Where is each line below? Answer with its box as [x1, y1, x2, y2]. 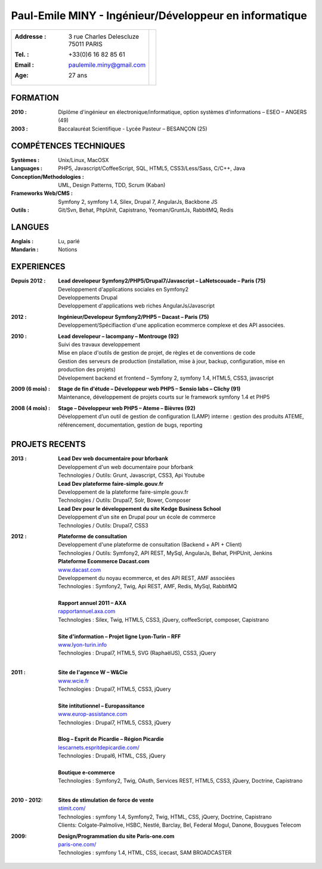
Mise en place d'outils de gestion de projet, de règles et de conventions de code [58, 349, 256, 356]
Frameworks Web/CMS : [11, 190, 73, 197]
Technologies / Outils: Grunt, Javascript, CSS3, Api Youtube [58, 471, 205, 479]
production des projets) [58, 366, 116, 373]
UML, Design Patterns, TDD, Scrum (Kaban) [58, 181, 166, 188]
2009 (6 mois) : [11, 385, 51, 392]
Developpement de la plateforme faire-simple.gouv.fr [58, 489, 189, 496]
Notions [58, 246, 78, 253]
